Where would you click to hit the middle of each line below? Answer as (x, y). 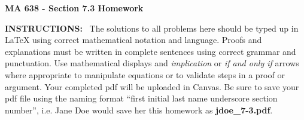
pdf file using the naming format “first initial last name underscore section (141, 98)
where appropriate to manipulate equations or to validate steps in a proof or (145, 74)
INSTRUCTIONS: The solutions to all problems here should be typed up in (152, 28)
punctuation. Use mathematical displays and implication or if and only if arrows (152, 63)
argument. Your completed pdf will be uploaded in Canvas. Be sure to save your (152, 86)
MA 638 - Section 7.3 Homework (74, 8)
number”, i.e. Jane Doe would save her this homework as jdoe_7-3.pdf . (139, 110)
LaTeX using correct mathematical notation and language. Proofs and (133, 40)
